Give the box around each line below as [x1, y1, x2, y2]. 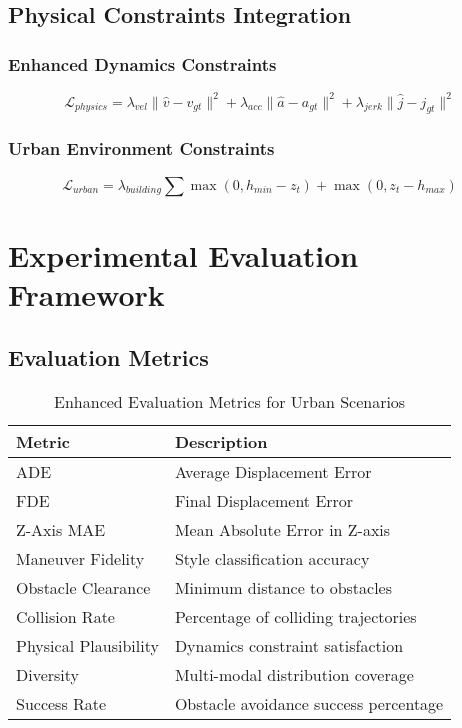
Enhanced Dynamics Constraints [8, 51, 277, 76]
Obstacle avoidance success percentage [174, 692, 444, 716]
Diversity [16, 663, 80, 687]
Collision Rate [16, 605, 115, 629]
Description [174, 430, 268, 454]
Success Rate [16, 692, 107, 716]
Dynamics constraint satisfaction [174, 634, 404, 658]
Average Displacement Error [174, 460, 372, 484]
